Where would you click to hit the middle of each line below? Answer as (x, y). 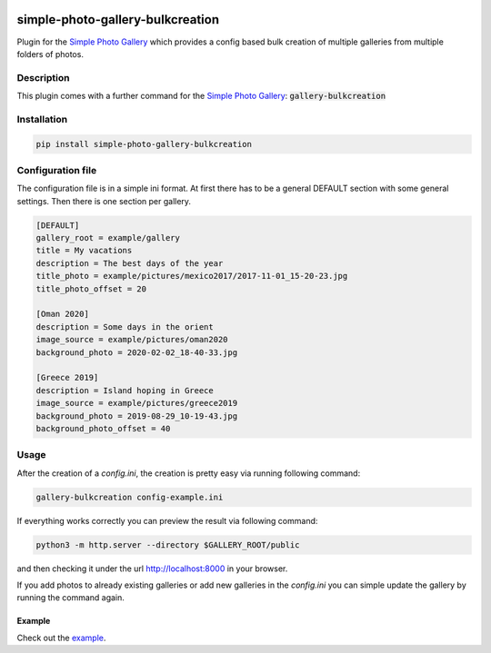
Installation (42, 119)
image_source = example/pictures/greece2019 (137, 403)
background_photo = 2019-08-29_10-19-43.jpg (137, 416)
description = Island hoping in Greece (125, 390)
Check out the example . (61, 638)
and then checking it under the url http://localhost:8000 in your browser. (152, 569)
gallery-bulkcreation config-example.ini (130, 497)
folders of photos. (50, 54)
